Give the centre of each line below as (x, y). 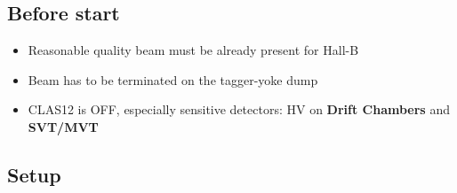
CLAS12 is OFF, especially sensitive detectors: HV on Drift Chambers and (239, 109)
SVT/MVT (63, 126)
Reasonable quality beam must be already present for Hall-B (193, 50)
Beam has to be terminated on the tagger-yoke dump (173, 79)
